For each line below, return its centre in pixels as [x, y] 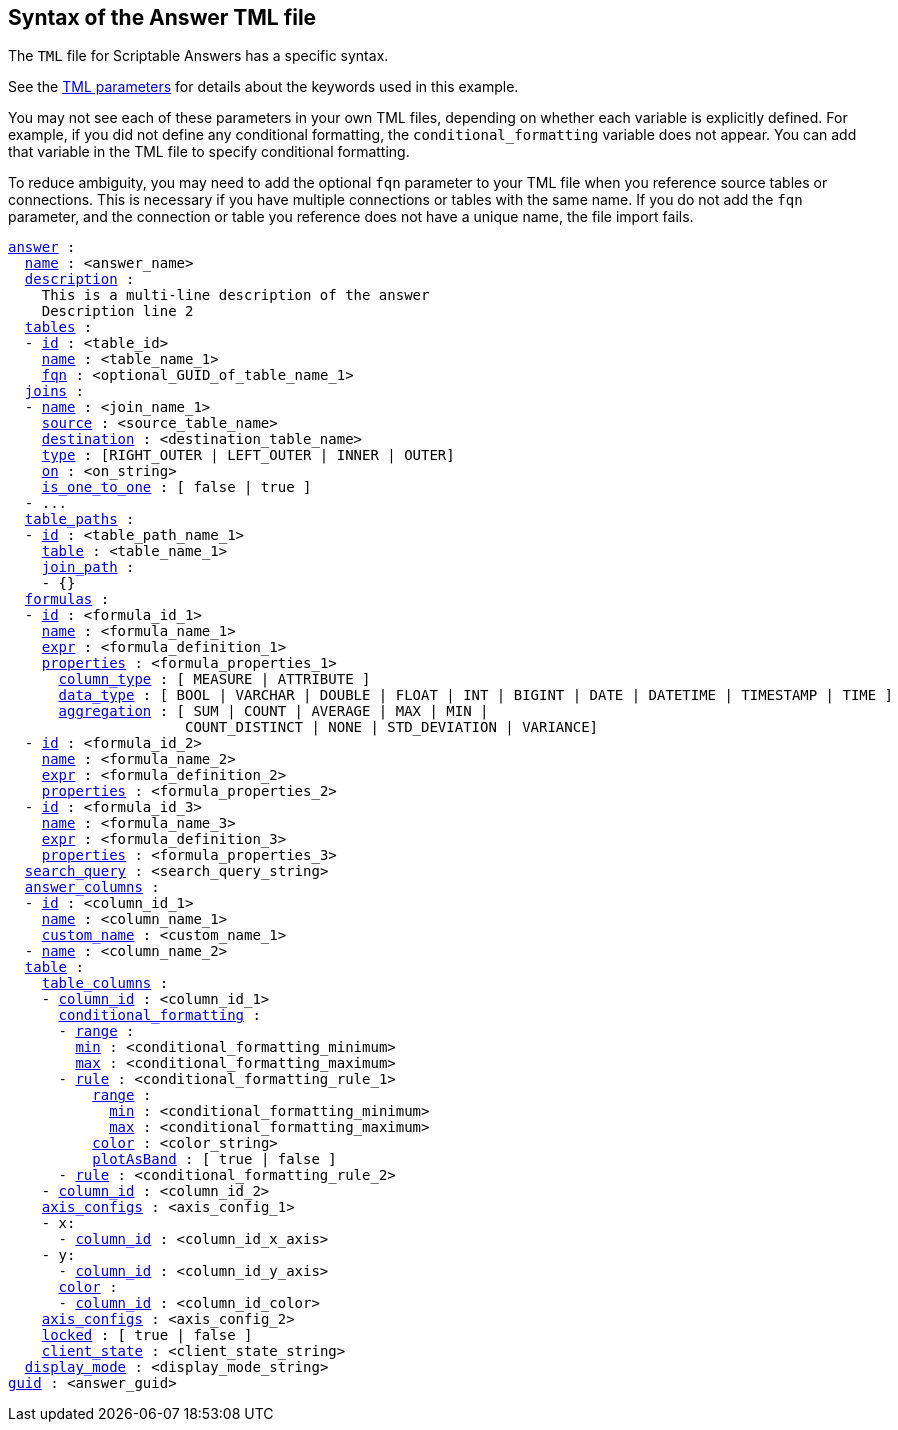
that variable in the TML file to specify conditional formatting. [209, 152]
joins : [54, 391]
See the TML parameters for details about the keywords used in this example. [263, 87]
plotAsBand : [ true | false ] [214, 1159]
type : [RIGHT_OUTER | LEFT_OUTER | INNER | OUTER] [248, 455]
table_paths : [79, 519]
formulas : [67, 599]
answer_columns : [92, 887]
